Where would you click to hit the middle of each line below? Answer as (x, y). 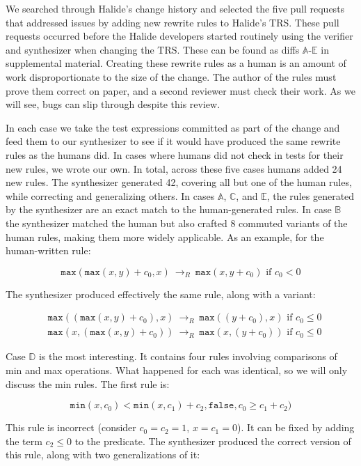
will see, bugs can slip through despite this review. (113, 104)
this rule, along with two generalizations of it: (103, 455)
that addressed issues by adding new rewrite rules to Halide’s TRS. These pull (173, 22)
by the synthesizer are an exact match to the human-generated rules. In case (169, 209)
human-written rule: (48, 250)
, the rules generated (311, 195)
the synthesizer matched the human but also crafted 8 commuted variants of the (177, 223)
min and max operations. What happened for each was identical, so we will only (177, 370)
